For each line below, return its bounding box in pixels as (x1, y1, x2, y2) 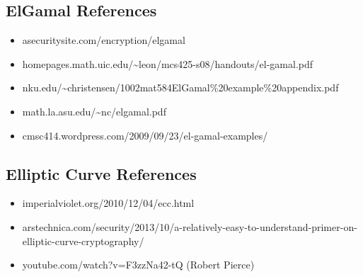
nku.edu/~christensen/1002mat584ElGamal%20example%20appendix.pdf (22, 80, 339, 95)
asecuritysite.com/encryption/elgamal (22, 33, 185, 47)
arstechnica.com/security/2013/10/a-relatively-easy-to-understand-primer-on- (22, 219, 357, 234)
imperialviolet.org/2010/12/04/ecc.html (22, 196, 195, 210)
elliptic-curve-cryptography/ (22, 233, 144, 248)
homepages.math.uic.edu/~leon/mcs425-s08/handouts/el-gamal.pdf (22, 56, 313, 71)
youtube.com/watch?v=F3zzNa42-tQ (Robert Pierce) (22, 257, 255, 272)
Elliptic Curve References (6, 162, 197, 184)
